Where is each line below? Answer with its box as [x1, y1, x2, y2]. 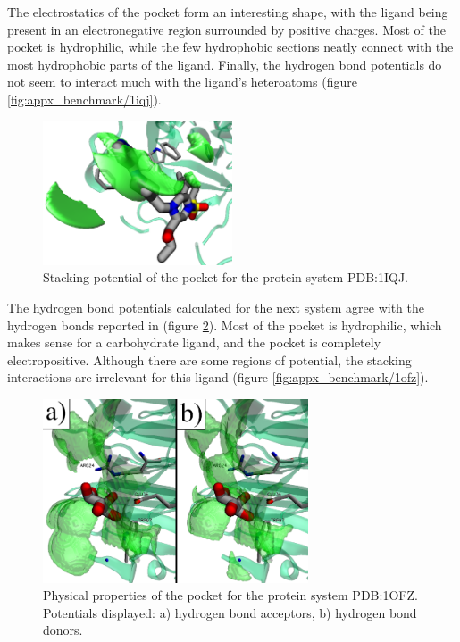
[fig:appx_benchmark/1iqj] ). [7, 89, 162, 108]
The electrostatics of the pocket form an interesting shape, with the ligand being [7, 3, 448, 21]
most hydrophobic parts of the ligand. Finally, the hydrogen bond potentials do [7, 54, 442, 73]
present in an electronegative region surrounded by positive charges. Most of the [7, 20, 447, 38]
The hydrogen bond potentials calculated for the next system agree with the [7, 297, 425, 316]
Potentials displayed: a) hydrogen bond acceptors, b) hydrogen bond [43, 603, 417, 621]
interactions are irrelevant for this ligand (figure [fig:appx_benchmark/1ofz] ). [7, 368, 429, 387]
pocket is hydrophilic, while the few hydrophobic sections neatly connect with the [7, 38, 454, 56]
